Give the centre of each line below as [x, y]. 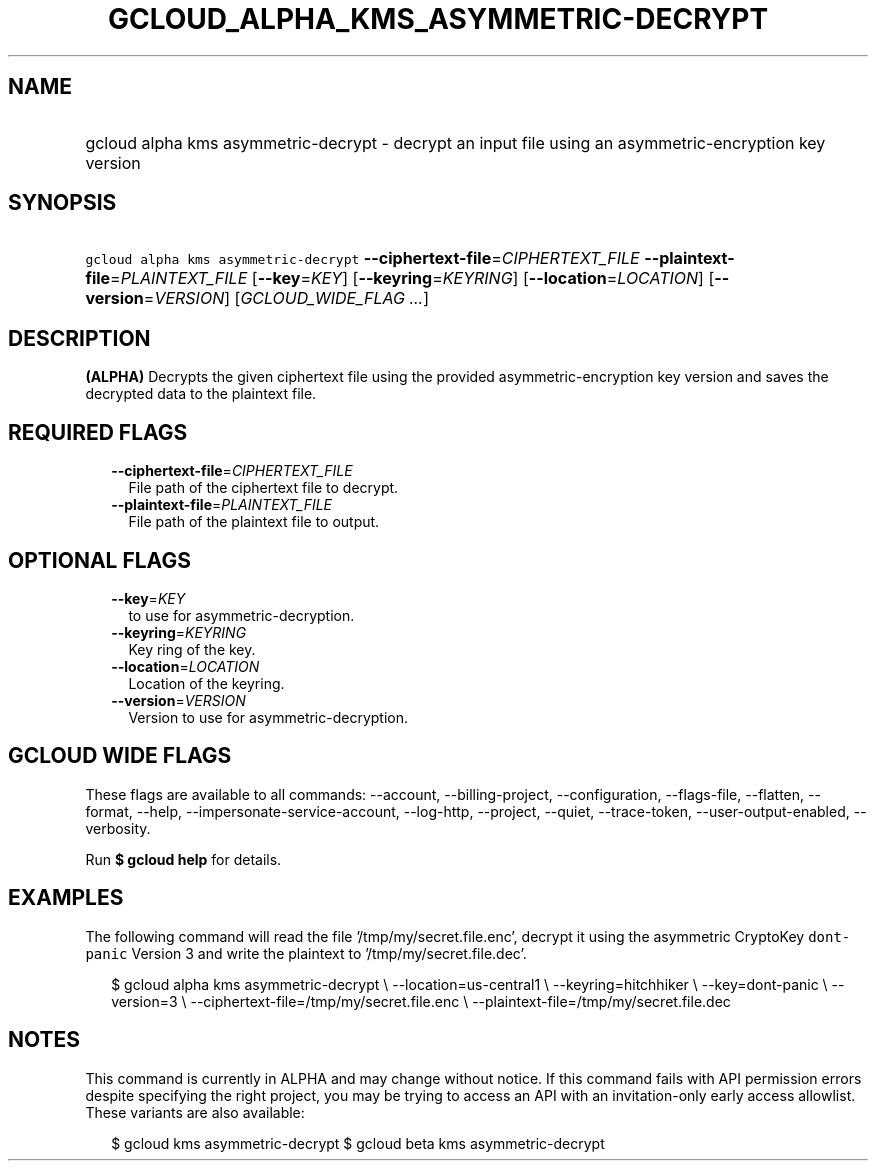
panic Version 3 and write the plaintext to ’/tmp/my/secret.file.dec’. [306, 953]
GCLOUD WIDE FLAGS [120, 756]
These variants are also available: [195, 1112]
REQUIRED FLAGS [98, 432]
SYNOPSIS [62, 203]
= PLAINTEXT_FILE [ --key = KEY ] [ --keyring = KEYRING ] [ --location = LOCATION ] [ [412, 278]
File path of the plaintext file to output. [254, 522]
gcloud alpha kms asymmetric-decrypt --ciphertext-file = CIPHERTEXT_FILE [362, 258]
